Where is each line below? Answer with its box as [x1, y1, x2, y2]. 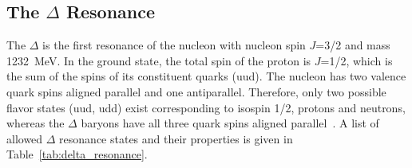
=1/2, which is [320, 52, 393, 68]
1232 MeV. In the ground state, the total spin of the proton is [6, 52, 311, 68]
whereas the [6, 115, 65, 131]
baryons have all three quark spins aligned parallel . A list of [81, 115, 379, 131]
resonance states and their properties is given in [59, 130, 293, 147]
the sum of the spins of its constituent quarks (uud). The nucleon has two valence [6, 68, 406, 84]
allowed [6, 130, 43, 147]
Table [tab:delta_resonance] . [6, 146, 148, 162]
